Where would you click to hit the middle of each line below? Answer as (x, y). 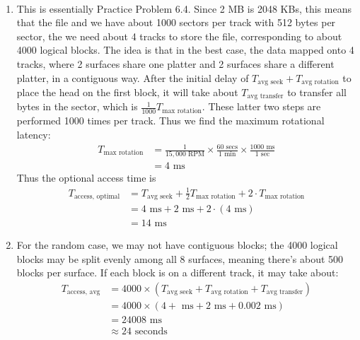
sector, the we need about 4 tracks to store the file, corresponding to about (179, 36)
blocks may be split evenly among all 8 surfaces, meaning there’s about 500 (180, 258)
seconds (151, 331)
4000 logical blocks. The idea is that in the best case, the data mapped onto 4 (185, 50)
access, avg (83, 292)
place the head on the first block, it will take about (127, 92)
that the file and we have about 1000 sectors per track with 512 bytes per (176, 22)
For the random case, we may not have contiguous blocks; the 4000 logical (177, 245)
